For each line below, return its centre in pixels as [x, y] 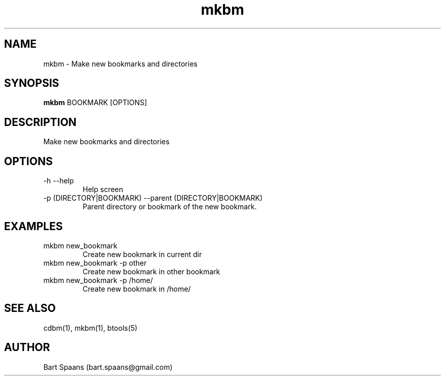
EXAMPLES [34, 226]
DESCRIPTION [40, 122]
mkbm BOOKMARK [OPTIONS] [95, 103]
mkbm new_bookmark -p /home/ [98, 280]
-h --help [59, 181]
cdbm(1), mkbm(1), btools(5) [90, 328]
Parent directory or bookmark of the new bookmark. [170, 207]
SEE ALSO [30, 308]
